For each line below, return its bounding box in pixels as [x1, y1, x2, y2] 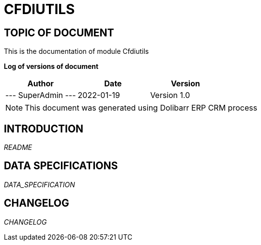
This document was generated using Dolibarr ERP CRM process [25, 103, 258, 113]
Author [27, 79, 54, 89]
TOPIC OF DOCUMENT [4, 26, 114, 39]
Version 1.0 [150, 90, 190, 100]
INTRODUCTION [4, 122, 84, 135]
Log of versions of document [4, 62, 99, 71]
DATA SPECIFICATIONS [4, 160, 118, 172]
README [4, 143, 32, 152]
